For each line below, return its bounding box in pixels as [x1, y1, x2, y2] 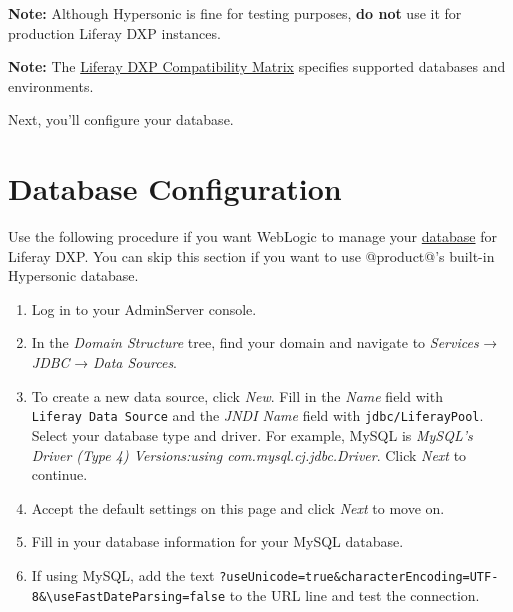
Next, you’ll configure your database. [8, 109, 234, 130]
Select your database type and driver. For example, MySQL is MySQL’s [31, 424, 473, 445]
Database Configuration [8, 168, 342, 209]
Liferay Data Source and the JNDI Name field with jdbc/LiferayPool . [31, 405, 484, 426]
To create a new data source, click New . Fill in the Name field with [31, 385, 443, 406]
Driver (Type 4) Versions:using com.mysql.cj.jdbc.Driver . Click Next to [31, 444, 467, 465]
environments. [8, 75, 94, 96]
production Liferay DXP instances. [8, 22, 221, 43]
